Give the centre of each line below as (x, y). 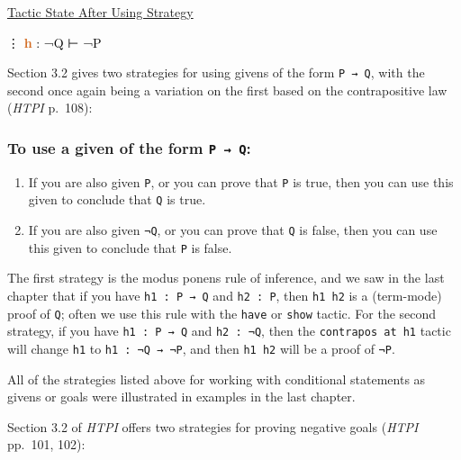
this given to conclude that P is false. (130, 247)
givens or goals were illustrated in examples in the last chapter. (181, 397)
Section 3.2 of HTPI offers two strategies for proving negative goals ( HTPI (213, 426)
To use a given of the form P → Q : (129, 147)
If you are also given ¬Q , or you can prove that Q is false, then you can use (233, 230)
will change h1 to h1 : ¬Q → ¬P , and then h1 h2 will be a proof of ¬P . (201, 348)
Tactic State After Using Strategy (100, 12)
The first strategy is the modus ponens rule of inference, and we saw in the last (226, 278)
